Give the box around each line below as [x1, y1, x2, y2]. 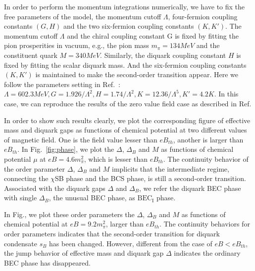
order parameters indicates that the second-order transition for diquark [4, 228, 220, 239]
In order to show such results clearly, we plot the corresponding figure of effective [4, 115, 251, 125]
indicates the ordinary [174, 248, 241, 258]
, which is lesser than [84, 153, 148, 164]
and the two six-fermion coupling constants [63, 21, 194, 31]
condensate [4, 238, 37, 248]
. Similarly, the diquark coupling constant [100, 49, 226, 60]
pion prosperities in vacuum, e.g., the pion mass [4, 40, 149, 50]
